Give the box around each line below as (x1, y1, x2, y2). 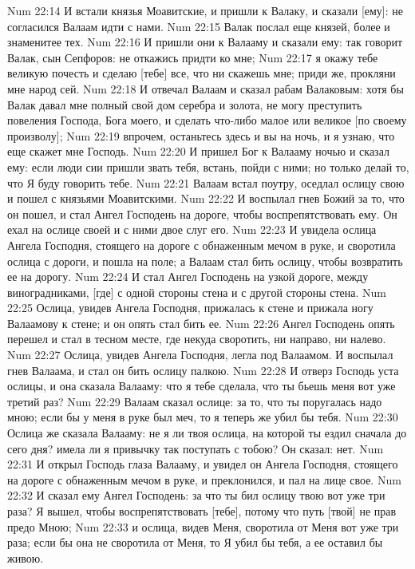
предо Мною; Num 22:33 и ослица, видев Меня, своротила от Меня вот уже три (7, 518, 399, 535)
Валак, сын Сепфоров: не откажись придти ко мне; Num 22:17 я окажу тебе (7, 49, 378, 65)
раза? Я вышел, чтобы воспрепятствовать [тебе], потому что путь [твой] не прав (7, 503, 397, 519)
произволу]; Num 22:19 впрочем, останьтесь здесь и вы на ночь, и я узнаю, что (7, 127, 395, 144)
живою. (7, 549, 44, 566)
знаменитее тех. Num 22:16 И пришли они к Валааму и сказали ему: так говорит (7, 34, 403, 50)
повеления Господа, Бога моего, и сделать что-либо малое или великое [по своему (7, 112, 407, 128)
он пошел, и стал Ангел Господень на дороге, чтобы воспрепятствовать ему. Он (7, 205, 397, 222)
